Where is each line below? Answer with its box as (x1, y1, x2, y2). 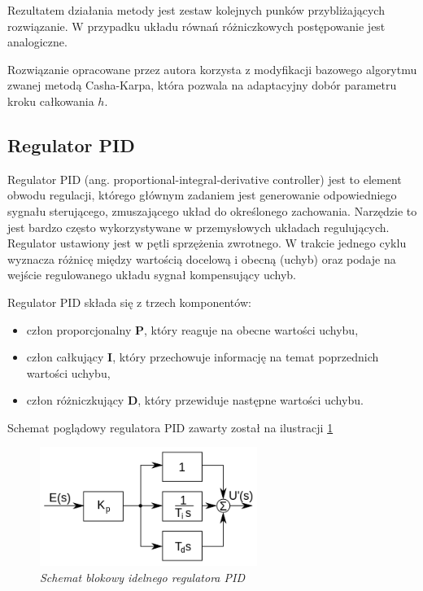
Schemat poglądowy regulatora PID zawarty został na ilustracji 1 (7, 418, 334, 436)
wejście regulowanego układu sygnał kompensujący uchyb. (7, 266, 297, 283)
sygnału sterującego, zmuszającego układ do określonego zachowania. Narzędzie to (7, 202, 417, 219)
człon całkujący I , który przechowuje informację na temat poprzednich (26, 348, 379, 366)
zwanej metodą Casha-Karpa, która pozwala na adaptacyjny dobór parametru (7, 77, 397, 94)
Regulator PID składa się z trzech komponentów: (7, 293, 251, 310)
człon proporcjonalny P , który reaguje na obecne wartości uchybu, (26, 321, 359, 338)
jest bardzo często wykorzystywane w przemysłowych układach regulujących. (7, 218, 390, 235)
